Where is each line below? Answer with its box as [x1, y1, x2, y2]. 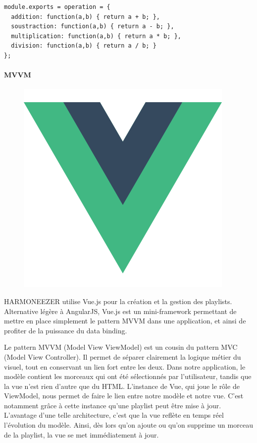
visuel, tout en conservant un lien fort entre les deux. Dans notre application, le [4, 361, 246, 372]
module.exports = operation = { [4, 3, 110, 10]
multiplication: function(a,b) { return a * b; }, [11, 32, 181, 40]
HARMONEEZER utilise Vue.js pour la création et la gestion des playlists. [4, 296, 232, 306]
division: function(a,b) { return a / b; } [11, 42, 156, 50]
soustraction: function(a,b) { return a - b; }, [11, 23, 174, 30]
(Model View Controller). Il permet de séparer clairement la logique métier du [4, 351, 241, 362]
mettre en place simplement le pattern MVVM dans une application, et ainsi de [4, 316, 246, 326]
